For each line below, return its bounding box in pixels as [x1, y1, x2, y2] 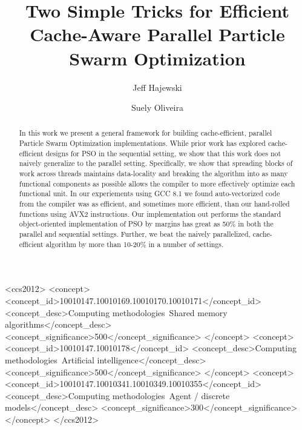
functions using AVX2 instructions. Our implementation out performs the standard [19, 208, 281, 219]
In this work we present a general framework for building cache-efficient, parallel [19, 128, 272, 138]
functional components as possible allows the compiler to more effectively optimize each [19, 178, 295, 188]
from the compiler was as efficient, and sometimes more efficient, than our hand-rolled [19, 199, 290, 209]
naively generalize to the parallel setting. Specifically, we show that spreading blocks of [19, 158, 293, 168]
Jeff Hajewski [133, 81, 182, 93]
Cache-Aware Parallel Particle [30, 22, 285, 47]
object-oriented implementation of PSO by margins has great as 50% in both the [19, 219, 274, 229]
